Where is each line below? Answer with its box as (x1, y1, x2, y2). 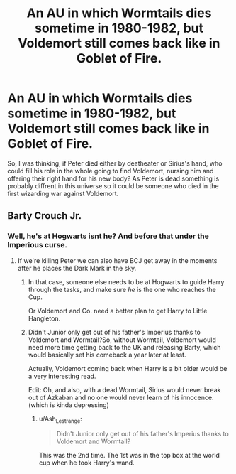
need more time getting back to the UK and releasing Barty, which (28, 343, 221, 351)
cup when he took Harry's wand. (38, 458, 135, 467)
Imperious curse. (7, 240, 67, 250)
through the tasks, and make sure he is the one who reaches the (28, 285, 216, 293)
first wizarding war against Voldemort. (7, 189, 119, 198)
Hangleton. (28, 314, 61, 323)
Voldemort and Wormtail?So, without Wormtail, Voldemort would (28, 335, 216, 344)
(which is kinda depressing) (28, 400, 110, 409)
